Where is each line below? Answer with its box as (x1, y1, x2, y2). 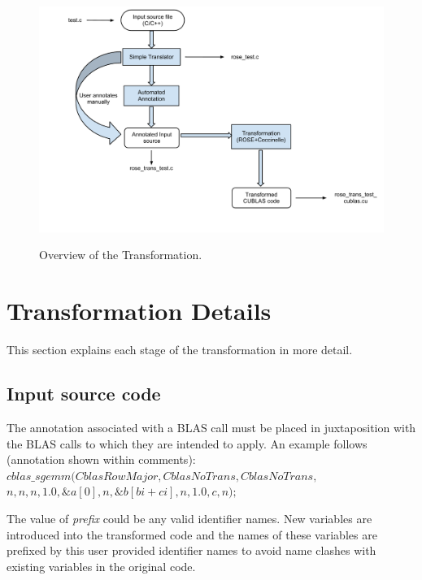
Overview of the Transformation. (39, 246, 202, 263)
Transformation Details (7, 294, 272, 327)
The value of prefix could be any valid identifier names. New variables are (7, 509, 372, 526)
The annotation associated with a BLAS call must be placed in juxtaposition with (7, 418, 416, 435)
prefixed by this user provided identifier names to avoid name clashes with (7, 542, 376, 559)
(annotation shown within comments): (7, 451, 196, 468)
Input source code (7, 381, 161, 406)
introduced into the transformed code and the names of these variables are (7, 526, 377, 543)
